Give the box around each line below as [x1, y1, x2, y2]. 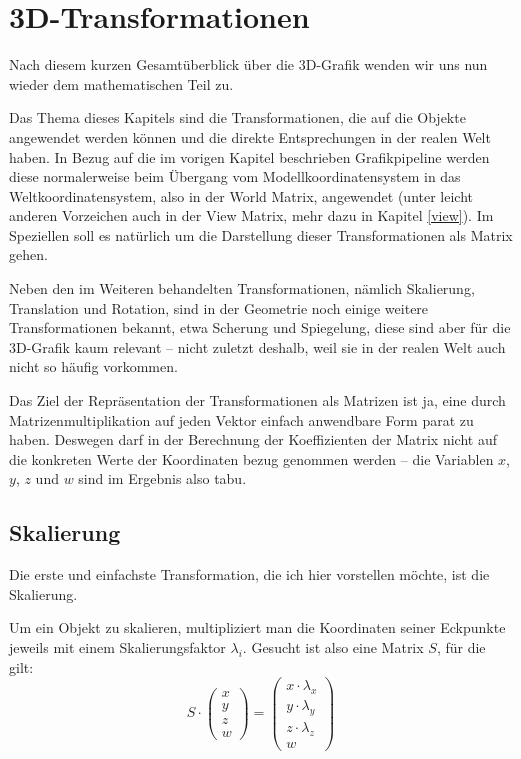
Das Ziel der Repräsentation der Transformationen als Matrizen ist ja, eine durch [9, 390, 506, 411]
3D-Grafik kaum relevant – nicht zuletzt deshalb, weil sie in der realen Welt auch [9, 336, 506, 357]
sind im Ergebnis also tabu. [78, 468, 247, 489]
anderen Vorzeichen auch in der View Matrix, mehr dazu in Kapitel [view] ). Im [9, 205, 494, 226]
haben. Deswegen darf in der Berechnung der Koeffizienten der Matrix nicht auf [9, 429, 497, 450]
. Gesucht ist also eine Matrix [242, 636, 424, 657]
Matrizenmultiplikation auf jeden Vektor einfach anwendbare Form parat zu [9, 409, 474, 430]
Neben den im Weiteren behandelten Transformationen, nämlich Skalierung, [9, 278, 475, 299]
